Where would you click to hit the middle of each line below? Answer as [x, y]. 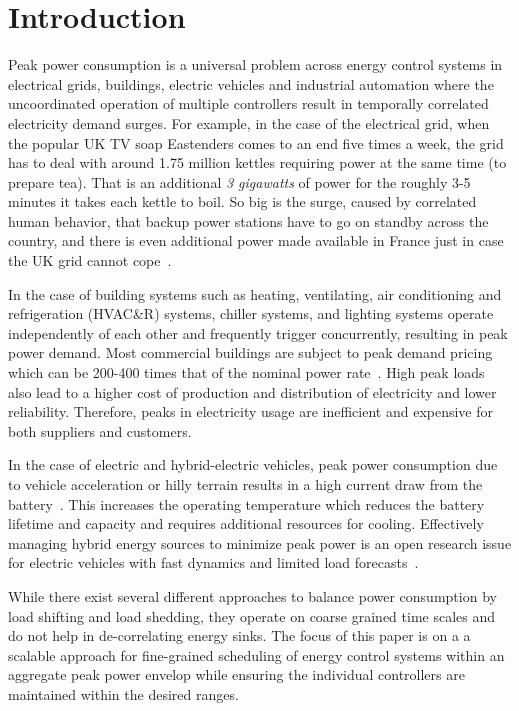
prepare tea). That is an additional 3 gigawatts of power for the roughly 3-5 [239, 181]
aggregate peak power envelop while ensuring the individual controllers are [236, 674]
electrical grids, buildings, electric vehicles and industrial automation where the [251, 83]
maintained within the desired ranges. [123, 693]
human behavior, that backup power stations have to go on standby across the [248, 220]
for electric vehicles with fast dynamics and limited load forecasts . [213, 562]
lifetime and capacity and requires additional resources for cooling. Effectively [246, 523]
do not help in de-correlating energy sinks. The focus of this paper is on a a [239, 635]
